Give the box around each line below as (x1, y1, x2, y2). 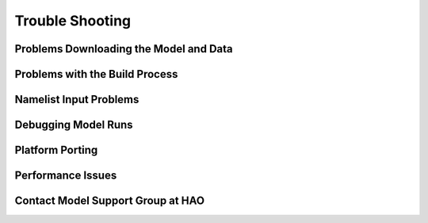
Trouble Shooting (14, 12, 132, 29)
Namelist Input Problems (14, 93, 139, 106)
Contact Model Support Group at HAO (14, 194, 205, 208)
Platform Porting (14, 144, 98, 157)
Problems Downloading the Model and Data (14, 42, 233, 56)
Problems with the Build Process (14, 67, 178, 81)
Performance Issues (14, 169, 117, 183)
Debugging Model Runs (14, 118, 134, 132)
